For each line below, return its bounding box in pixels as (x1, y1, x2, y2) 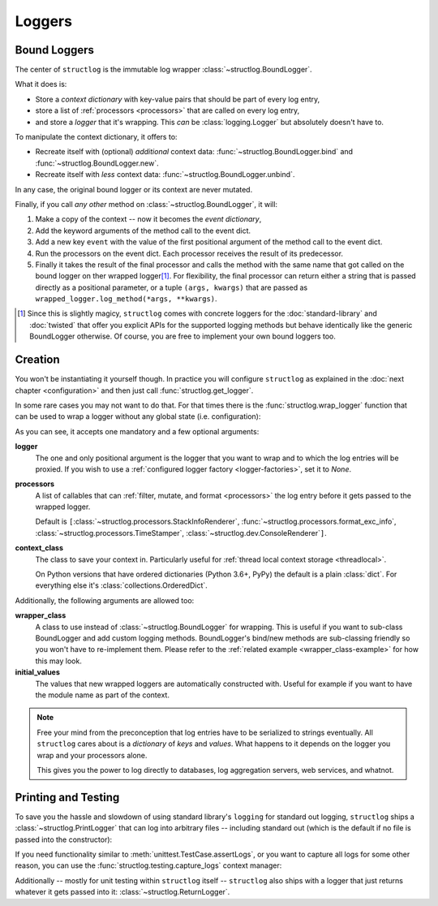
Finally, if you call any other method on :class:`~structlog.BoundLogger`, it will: (15, 199, 278, 209)
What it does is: (15, 80, 67, 89)
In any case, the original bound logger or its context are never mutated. (15, 184, 253, 194)
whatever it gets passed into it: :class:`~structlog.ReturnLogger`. (15, 887, 230, 897)
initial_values (15, 667, 61, 677)
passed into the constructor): (15, 835, 113, 844)
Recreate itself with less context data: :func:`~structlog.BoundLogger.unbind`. (35, 170, 295, 179)
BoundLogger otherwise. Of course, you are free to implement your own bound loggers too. (29, 331, 337, 341)
